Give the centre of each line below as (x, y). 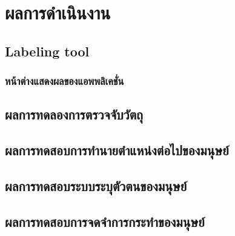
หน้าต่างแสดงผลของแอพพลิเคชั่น (65, 81)
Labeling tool (47, 51)
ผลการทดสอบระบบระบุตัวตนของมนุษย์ (96, 185)
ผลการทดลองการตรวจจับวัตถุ (74, 114)
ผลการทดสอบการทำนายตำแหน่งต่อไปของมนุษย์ (117, 150)
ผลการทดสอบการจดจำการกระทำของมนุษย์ (105, 221)
